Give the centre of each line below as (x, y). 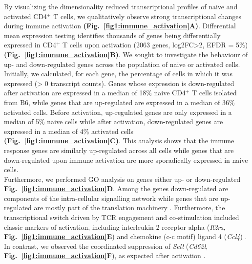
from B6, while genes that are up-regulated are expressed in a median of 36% (119, 102)
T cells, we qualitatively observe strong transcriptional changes (147, 16)
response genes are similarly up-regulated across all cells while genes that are (119, 150)
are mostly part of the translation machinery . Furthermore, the (129, 208)
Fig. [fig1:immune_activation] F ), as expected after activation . (105, 255)
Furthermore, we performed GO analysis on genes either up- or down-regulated (122, 179)
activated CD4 (26, 16)
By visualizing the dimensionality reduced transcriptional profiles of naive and (121, 6)
